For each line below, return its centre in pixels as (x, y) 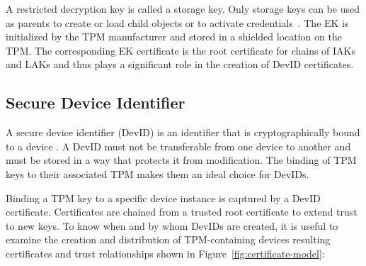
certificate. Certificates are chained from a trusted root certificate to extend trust (182, 212)
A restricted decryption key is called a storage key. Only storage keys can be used (183, 9)
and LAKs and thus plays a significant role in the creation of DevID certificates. (180, 64)
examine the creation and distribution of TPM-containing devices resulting (168, 239)
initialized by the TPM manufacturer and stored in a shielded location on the (174, 37)
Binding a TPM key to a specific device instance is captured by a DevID (163, 198)
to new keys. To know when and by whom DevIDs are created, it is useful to (172, 225)
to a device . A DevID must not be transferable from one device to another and (178, 146)
